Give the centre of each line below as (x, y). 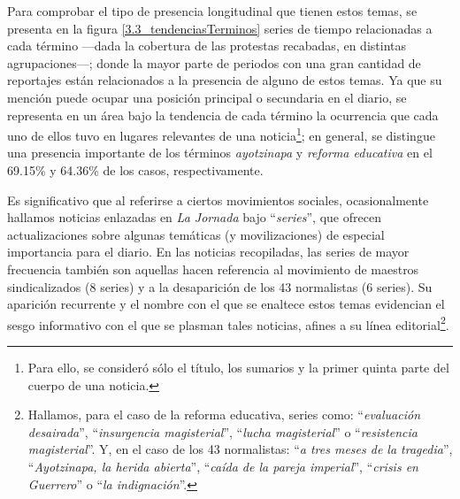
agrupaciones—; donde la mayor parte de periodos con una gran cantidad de (214, 62)
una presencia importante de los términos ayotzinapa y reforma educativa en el (220, 153)
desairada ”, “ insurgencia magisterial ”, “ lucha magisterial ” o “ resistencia (222, 431)
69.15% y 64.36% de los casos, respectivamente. (135, 170)
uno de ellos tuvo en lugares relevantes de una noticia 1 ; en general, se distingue (221, 134)
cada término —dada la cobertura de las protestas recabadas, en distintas (207, 46)
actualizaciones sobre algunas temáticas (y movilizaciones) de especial (196, 234)
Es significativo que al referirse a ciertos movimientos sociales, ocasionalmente (218, 200)
